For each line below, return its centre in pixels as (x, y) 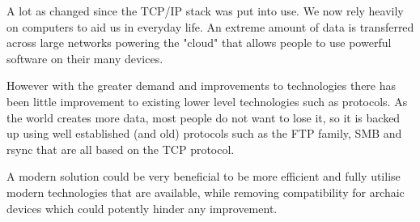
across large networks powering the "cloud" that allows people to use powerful (199, 43)
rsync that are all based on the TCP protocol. (121, 149)
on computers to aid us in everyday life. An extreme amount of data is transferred (210, 26)
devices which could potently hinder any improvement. (142, 208)
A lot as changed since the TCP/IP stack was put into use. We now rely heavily (205, 11)
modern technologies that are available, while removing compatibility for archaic (206, 192)
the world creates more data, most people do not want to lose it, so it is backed (204, 117)
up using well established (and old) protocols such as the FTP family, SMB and (204, 133)
